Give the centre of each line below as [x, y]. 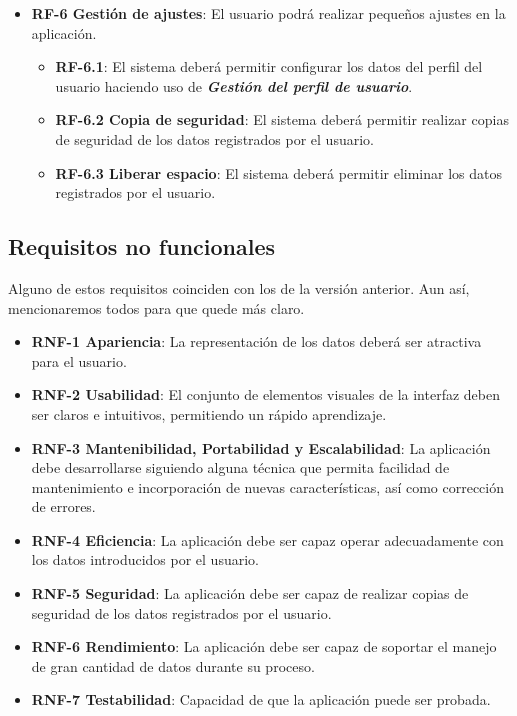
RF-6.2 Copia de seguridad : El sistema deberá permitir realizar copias [282, 119]
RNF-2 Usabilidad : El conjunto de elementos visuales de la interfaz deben [265, 394]
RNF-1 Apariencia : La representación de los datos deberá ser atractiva [256, 341]
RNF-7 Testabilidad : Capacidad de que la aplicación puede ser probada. [261, 699]
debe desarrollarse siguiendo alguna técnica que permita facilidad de [240, 467]
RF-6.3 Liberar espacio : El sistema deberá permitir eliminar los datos [278, 172]
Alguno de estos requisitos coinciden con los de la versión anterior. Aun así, [239, 287]
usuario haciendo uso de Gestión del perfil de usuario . [234, 85]
